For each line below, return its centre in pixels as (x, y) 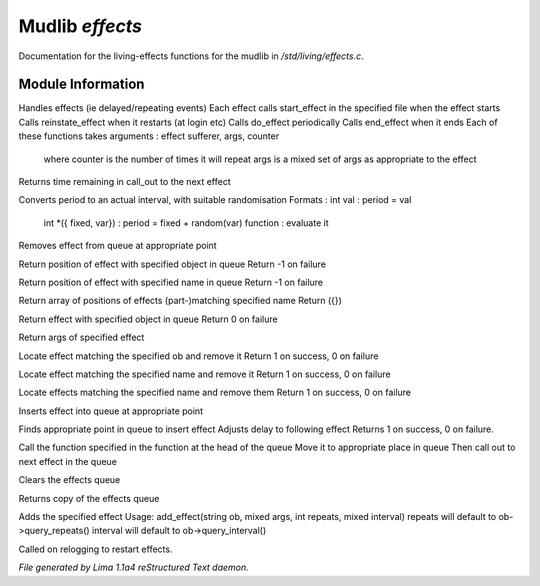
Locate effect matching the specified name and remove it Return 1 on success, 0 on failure (204, 374)
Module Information (81, 84)
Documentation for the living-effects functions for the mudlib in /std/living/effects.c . (191, 56)
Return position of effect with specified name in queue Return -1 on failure (171, 282)
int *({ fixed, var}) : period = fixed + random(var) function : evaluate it (186, 222)
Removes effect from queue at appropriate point (117, 246)
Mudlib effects (80, 26)
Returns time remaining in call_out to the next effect (124, 182)
